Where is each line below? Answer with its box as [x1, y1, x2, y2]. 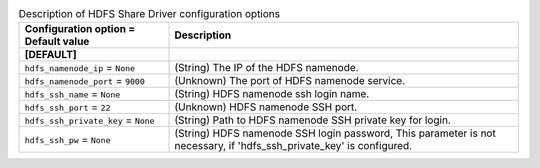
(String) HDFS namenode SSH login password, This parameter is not [174, 126, 497, 140]
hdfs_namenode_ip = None [24, 61, 135, 75]
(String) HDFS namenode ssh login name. [174, 87, 370, 101]
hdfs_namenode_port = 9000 [24, 74, 145, 88]
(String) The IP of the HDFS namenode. [174, 61, 359, 75]
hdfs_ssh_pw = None [24, 133, 111, 147]
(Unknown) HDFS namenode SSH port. [174, 100, 358, 114]
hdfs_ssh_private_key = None [24, 113, 155, 127]
